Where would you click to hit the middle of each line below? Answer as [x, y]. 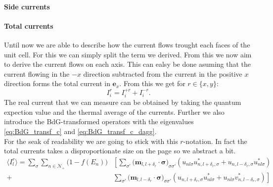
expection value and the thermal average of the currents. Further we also [114, 112]
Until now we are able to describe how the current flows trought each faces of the [127, 44]
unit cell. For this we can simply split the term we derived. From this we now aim [128, 54]
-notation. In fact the [215, 141]
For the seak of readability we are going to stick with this [91, 141]
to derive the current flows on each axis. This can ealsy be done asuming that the [128, 64]
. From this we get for [152, 83]
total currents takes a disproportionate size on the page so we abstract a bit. [120, 151]
